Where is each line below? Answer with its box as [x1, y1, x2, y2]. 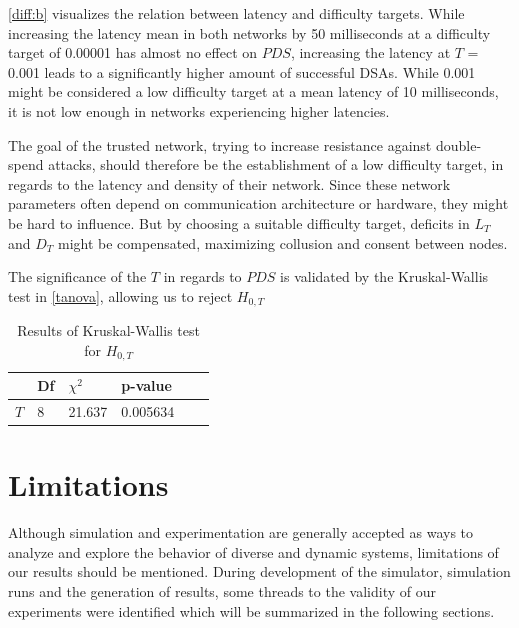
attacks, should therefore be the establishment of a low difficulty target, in [48, 154, 504, 175]
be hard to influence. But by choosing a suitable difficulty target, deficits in [8, 212, 470, 233]
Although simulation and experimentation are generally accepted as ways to [8, 522, 474, 543]
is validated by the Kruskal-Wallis [280, 266, 489, 287]
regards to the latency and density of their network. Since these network [8, 173, 451, 194]
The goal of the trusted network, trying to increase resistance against [8, 134, 432, 155]
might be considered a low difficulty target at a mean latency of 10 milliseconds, [8, 81, 499, 102]
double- [435, 134, 482, 155]
